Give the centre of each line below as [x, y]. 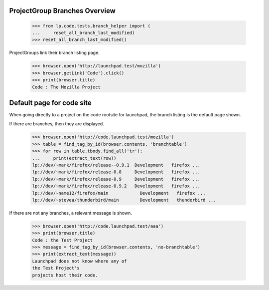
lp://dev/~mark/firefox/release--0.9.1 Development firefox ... [116, 165]
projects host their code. [65, 275]
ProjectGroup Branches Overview [62, 11]
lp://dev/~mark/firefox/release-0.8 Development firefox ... [116, 172]
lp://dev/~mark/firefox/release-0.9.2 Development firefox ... [116, 186]
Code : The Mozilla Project [66, 87]
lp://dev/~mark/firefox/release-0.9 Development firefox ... [116, 179]
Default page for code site [50, 103]
